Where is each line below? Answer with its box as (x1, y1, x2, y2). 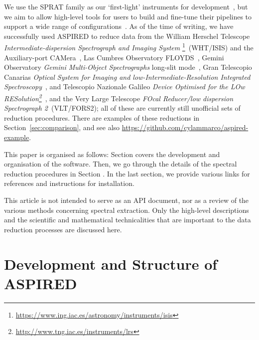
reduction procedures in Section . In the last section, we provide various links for (4, 168, 250, 178)
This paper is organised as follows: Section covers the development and (4, 149, 220, 159)
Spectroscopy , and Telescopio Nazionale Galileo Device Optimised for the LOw (4, 81, 245, 92)
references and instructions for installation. (4, 178, 134, 188)
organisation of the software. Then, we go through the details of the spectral (4, 159, 237, 169)
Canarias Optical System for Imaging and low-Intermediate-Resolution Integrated (4, 71, 251, 82)
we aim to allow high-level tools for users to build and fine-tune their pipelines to (4, 11, 252, 21)
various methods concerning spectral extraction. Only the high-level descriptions (4, 204, 249, 215)
